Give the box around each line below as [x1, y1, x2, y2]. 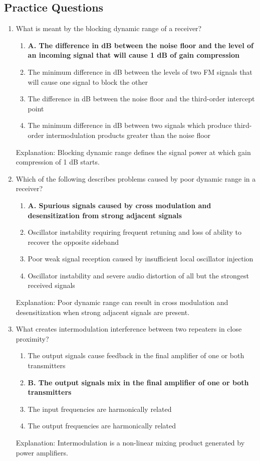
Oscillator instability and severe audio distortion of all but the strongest [28, 270, 249, 280]
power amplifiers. [16, 447, 68, 457]
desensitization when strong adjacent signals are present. [16, 306, 190, 317]
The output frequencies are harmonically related [28, 420, 176, 431]
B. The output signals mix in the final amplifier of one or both [28, 377, 249, 387]
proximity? [16, 333, 49, 344]
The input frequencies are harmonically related [28, 403, 172, 414]
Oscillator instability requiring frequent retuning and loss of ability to [28, 227, 242, 237]
